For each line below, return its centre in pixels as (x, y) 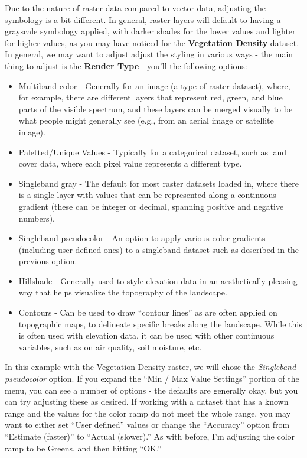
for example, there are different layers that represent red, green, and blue (151, 97)
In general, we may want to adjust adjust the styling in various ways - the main (149, 54)
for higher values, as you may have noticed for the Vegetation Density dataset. (152, 42)
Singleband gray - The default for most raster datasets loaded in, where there (159, 183)
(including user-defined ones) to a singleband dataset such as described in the (159, 249)
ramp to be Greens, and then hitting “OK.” (83, 448)
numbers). (37, 218)
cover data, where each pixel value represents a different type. (130, 163)
